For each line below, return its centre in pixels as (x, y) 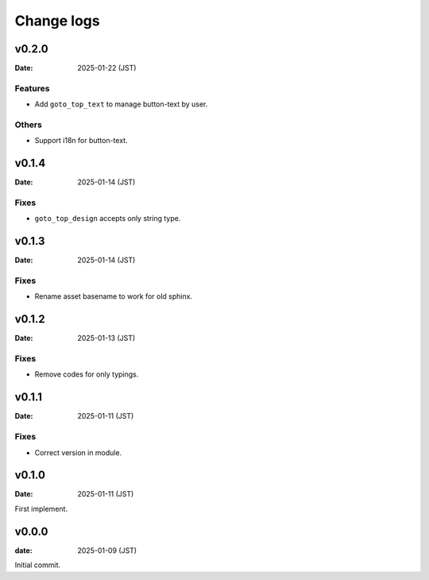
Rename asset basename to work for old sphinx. (114, 296)
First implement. (41, 508)
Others (29, 125)
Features (32, 88)
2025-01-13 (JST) (106, 338)
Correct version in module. (78, 452)
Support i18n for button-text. (81, 141)
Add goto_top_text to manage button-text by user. (121, 104)
